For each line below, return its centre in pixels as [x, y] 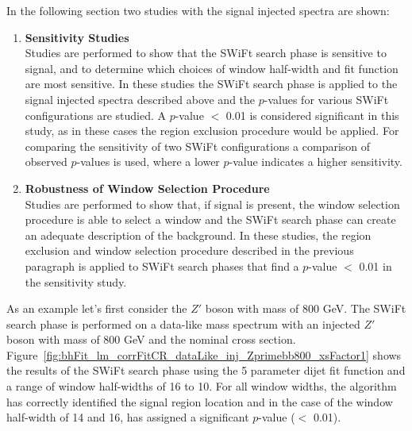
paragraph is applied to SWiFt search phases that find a [162, 266]
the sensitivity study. [76, 281]
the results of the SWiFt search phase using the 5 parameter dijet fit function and [206, 370]
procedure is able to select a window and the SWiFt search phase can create [210, 219]
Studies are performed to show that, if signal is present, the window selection [212, 204]
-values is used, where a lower [148, 162]
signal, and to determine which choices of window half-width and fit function [212, 68]
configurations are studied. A [95, 115]
